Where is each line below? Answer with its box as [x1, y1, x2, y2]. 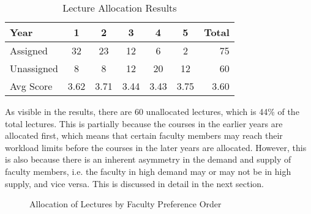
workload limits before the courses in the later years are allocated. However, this [5, 141, 307, 153]
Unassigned [10, 61, 58, 75]
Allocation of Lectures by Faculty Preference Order [29, 197, 222, 210]
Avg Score [10, 79, 53, 93]
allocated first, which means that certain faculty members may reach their [5, 129, 283, 142]
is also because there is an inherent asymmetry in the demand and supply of [5, 153, 291, 166]
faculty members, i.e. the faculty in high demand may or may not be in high [5, 164, 291, 177]
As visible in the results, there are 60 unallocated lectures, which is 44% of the [5, 105, 299, 117]
